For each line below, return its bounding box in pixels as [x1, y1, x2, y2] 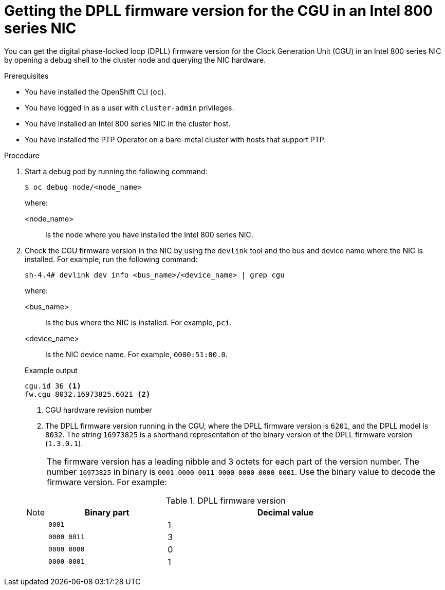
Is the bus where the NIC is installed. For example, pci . [45, 318, 232, 327]
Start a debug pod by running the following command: [25, 167, 208, 176]
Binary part [84, 507, 129, 518]
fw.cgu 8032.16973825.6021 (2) [25, 390, 151, 398]
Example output [25, 365, 78, 375]
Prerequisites [4, 71, 49, 80]
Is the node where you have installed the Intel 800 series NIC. [45, 230, 253, 239]
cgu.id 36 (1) [25, 381, 81, 390]
